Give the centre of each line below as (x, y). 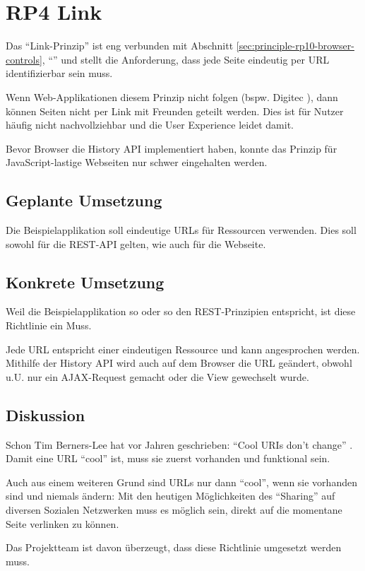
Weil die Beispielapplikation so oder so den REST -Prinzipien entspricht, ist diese (181, 311)
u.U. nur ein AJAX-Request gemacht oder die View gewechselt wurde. (157, 376)
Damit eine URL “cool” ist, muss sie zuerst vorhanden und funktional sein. (168, 458)
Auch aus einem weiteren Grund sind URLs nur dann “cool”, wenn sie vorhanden (181, 482)
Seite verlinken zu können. (62, 523)
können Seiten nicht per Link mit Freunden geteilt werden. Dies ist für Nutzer (175, 111)
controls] (24, 59)
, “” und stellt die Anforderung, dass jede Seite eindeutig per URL (186, 59)
